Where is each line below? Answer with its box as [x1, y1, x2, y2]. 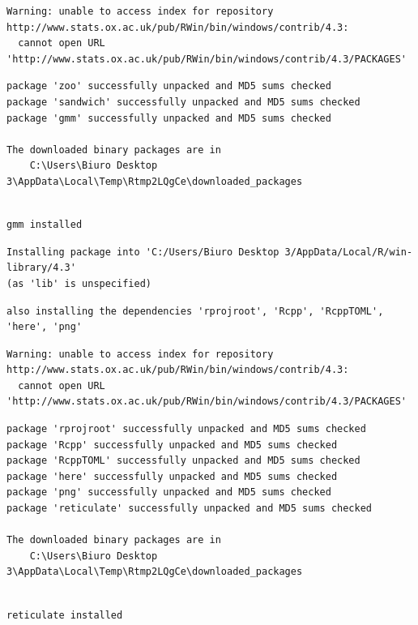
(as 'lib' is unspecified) [6, 277, 151, 289]
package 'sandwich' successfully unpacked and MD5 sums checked [6, 96, 360, 108]
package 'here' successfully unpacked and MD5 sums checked [6, 470, 338, 482]
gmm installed [6, 219, 83, 231]
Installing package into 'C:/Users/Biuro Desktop [6, 246, 279, 258]
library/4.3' [6, 262, 76, 274]
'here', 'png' [6, 321, 83, 333]
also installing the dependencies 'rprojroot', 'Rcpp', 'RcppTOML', [6, 305, 384, 317]
